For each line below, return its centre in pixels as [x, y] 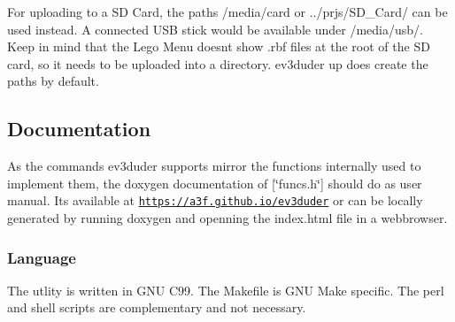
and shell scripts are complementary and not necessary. [157, 307]
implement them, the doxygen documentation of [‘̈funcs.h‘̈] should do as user [215, 183]
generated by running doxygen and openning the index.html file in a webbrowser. [227, 218]
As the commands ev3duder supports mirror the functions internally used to [214, 166]
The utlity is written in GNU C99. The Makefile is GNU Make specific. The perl [226, 290]
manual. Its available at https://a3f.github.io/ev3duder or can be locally [215, 200]
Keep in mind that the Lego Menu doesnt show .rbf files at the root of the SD [219, 46]
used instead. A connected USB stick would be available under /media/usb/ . [215, 29]
